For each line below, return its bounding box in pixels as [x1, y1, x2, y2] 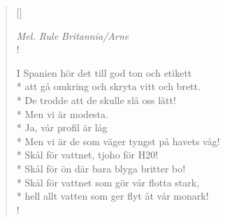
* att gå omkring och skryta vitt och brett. [16, 79, 201, 94]
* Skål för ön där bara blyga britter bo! [16, 161, 186, 175]
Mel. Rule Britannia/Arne [16, 28, 129, 43]
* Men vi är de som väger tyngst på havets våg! [16, 133, 220, 148]
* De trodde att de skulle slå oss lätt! [16, 92, 176, 107]
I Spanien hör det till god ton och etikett [16, 65, 192, 80]
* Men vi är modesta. [16, 106, 108, 121]
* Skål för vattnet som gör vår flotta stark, [16, 175, 200, 189]
